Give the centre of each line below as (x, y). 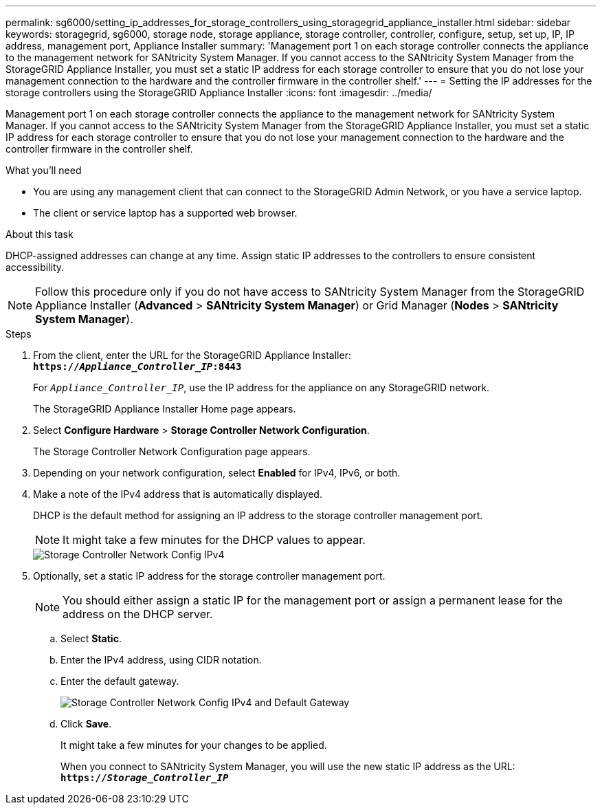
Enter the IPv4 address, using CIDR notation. (161, 660)
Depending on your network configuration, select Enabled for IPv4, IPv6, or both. (217, 473)
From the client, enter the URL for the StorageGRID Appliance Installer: (192, 355)
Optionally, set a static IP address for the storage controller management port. (209, 576)
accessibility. (35, 267)
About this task (40, 234)
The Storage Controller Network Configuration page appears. (172, 451)
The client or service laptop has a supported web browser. (165, 213)
